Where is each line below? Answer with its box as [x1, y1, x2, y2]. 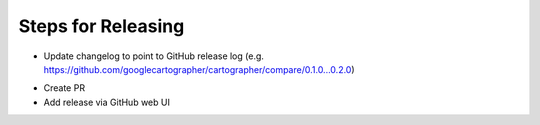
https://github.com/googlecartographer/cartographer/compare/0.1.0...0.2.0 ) [43, 63, 355, 75]
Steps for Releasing [18, 15, 185, 37]
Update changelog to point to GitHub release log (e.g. [43, 50, 265, 62]
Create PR [43, 82, 85, 94]
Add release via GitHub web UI [43, 96, 170, 108]
